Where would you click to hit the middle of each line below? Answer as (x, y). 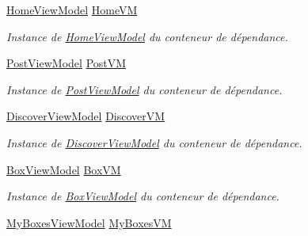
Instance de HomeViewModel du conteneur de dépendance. (147, 36)
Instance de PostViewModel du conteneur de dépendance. (144, 89)
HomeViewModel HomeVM (72, 10)
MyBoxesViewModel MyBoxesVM (89, 222)
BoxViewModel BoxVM (64, 169)
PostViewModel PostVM (67, 63)
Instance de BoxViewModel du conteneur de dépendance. (143, 196)
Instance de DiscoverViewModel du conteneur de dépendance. (154, 142)
